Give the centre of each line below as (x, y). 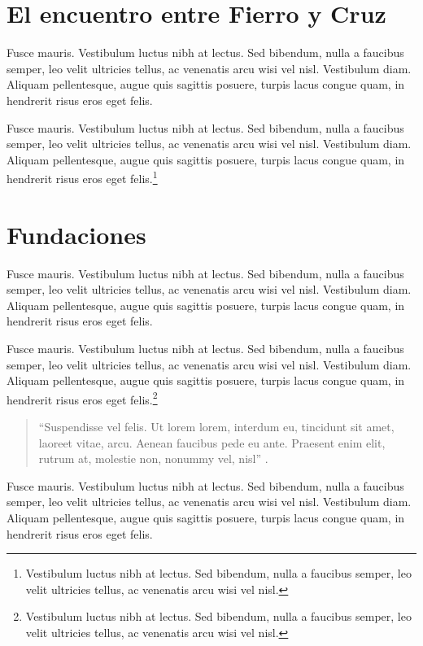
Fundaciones (76, 234)
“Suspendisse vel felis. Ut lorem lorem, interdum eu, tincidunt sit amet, (216, 427)
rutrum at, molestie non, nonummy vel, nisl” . (153, 458)
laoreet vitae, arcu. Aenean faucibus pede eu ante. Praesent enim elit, (212, 442)
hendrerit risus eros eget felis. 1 (82, 177)
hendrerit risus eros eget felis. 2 (82, 398)
